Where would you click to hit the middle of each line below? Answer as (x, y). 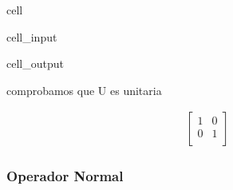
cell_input (32, 36)
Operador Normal (65, 176)
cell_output (35, 63)
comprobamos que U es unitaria (84, 90)
